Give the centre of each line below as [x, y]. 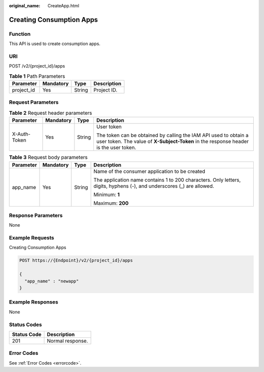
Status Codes [25, 325]
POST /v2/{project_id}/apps [37, 66]
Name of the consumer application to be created [149, 171]
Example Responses [34, 302]
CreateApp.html [63, 6]
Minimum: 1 [107, 194]
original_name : [25, 6]
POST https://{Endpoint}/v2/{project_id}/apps [76, 260]
